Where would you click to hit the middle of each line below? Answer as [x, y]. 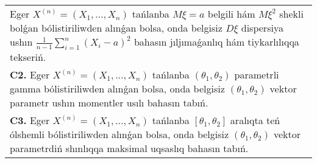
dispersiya [262, 28]
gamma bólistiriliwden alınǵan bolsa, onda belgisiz [117, 89]
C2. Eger [30, 75]
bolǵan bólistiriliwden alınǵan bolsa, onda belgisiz [116, 28]
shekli [291, 14]
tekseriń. [28, 57]
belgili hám [231, 14]
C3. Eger [30, 120]
